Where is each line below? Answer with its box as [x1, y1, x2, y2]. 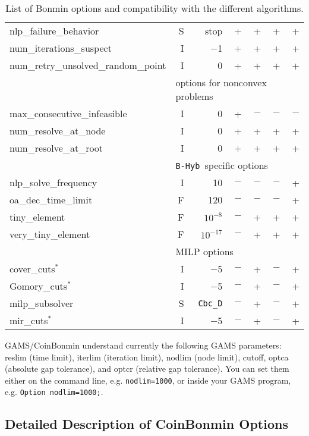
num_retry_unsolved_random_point [10, 58, 166, 72]
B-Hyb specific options [175, 158, 268, 172]
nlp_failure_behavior [10, 24, 99, 37]
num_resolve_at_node [10, 124, 106, 137]
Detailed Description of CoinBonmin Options [5, 415, 288, 433]
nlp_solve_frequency [10, 175, 97, 189]
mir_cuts [10, 313, 48, 327]
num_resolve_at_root [10, 141, 103, 155]
